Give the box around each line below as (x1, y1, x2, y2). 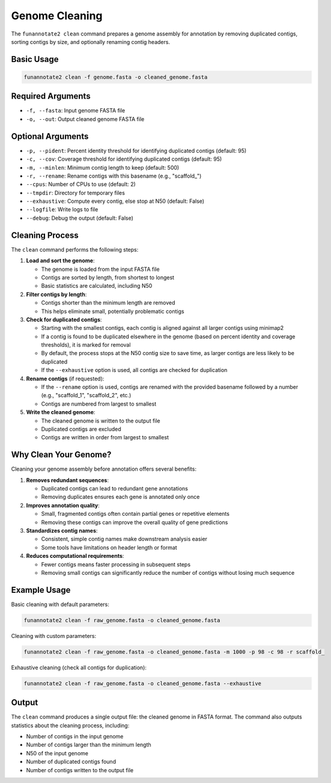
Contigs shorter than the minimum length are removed (41, 299, 175, 306)
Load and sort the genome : (26, 257, 95, 264)
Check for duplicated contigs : (26, 316, 102, 323)
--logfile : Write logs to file (26, 206, 99, 213)
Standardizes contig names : (26, 527, 98, 534)
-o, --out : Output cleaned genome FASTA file (26, 115, 145, 123)
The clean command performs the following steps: (11, 246, 139, 253)
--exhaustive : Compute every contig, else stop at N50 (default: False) (26, 197, 204, 205)
